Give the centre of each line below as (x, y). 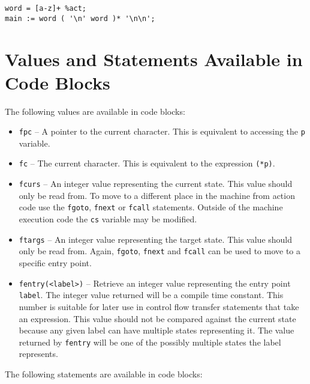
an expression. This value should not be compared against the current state (157, 318)
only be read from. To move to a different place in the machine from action (157, 195)
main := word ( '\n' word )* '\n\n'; (80, 18)
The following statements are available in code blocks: (104, 373)
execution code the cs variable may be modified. (108, 219)
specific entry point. (55, 263)
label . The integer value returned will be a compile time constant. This (151, 295)
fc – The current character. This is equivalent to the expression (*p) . (147, 163)
